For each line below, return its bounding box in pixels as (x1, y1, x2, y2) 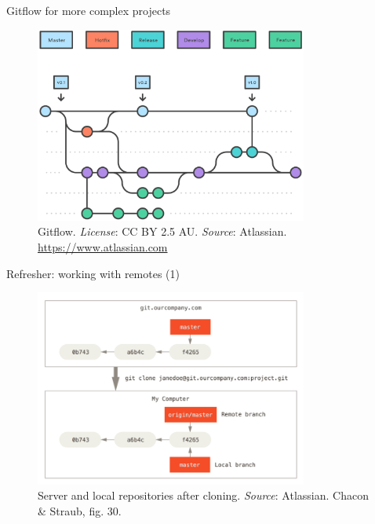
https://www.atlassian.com (38, 238, 168, 255)
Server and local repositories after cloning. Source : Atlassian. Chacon (38, 487, 369, 504)
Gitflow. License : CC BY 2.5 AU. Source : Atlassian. (38, 223, 287, 240)
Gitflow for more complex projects (6, 2, 171, 18)
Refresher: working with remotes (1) (6, 265, 180, 281)
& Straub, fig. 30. (38, 502, 122, 519)
